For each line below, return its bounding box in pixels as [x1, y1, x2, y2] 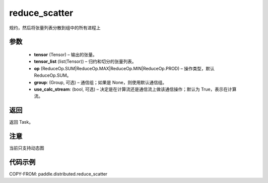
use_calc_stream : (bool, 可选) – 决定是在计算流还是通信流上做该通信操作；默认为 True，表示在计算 [34, 86, 237, 92]
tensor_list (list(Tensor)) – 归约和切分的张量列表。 [34, 58, 136, 64]
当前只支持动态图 [9, 145, 44, 151]
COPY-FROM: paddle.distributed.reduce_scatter [9, 171, 108, 177]
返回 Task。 [9, 119, 33, 125]
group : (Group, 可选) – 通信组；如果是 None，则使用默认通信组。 [34, 79, 167, 85]
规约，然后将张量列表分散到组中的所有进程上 [9, 25, 101, 31]
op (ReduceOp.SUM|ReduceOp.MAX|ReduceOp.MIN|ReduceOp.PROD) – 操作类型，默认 [34, 65, 215, 71]
